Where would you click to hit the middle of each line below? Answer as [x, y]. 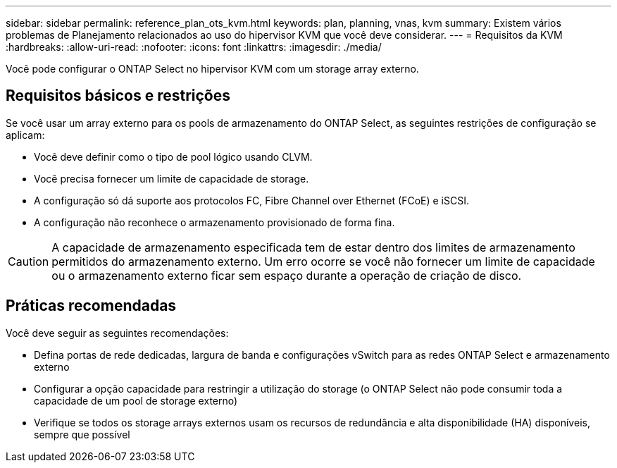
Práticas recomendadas [91, 306]
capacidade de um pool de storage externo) [136, 400]
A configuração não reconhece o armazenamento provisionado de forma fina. [214, 222]
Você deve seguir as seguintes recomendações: [117, 333]
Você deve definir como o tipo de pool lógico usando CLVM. [173, 156]
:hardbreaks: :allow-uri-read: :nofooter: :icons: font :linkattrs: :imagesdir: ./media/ [194, 47]
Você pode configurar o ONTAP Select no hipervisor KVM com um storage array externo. [212, 69]
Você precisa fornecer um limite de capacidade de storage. [172, 178]
